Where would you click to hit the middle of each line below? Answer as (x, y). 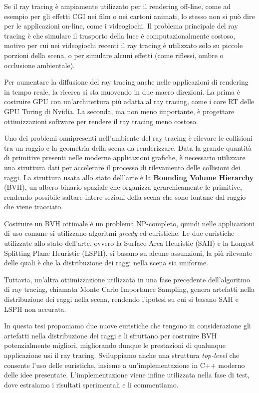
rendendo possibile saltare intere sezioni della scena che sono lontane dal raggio (125, 196)
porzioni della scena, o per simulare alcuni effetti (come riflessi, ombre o (114, 55)
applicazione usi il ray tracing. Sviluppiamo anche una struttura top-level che (122, 355)
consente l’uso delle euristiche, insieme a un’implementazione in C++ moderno (125, 365)
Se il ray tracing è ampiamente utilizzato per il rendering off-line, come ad (118, 6)
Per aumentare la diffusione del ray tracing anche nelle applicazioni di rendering (126, 82)
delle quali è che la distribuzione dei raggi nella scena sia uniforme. (106, 263)
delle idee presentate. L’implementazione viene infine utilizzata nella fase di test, (127, 375)
